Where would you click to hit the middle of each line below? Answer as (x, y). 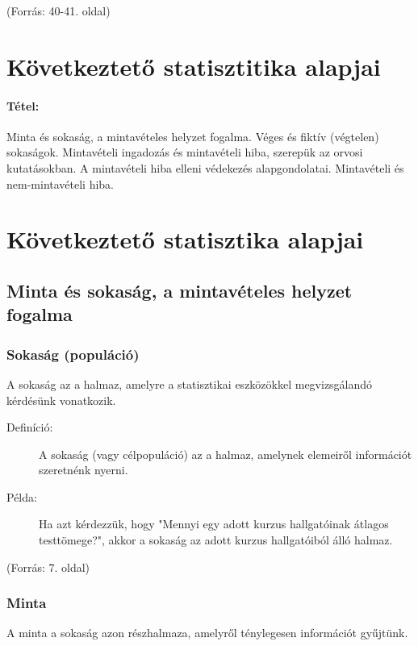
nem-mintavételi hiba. (60, 183)
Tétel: (23, 105)
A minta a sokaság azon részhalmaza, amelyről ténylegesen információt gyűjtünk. (207, 633)
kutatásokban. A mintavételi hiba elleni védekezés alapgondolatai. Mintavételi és (205, 167)
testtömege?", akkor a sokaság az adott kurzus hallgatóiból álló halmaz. (216, 540)
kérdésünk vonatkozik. (61, 400)
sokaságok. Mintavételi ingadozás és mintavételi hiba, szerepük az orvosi (185, 152)
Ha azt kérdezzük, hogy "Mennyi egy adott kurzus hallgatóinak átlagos (214, 524)
